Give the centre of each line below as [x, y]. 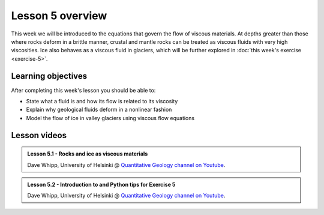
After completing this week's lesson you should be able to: [83, 90]
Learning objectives [49, 76]
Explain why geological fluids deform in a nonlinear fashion [99, 110]
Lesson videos [39, 135]
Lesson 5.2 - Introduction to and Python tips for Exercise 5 [101, 184]
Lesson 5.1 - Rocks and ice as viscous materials [88, 154]
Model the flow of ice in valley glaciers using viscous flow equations [110, 118]
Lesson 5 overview [59, 16]
